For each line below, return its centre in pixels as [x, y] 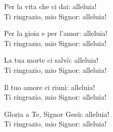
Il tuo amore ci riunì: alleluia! [50, 87]
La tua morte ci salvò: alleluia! [51, 60]
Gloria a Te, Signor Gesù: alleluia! [57, 114]
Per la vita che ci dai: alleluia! [50, 6]
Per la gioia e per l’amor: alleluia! [56, 33]
